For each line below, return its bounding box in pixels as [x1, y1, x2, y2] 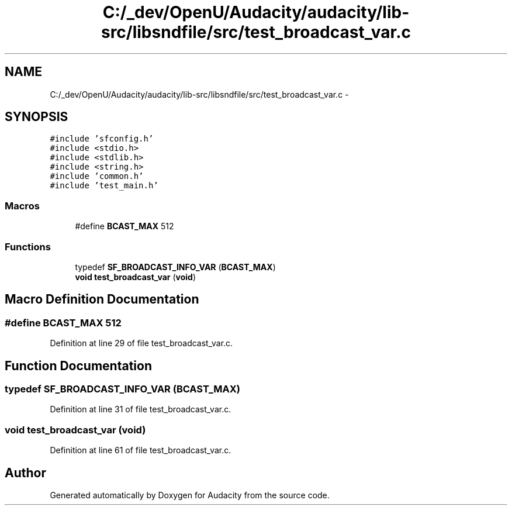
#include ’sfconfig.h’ [50, 134, 154, 144]
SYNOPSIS [5, 109, 68, 125]
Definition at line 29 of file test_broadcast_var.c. [50, 338, 233, 349]
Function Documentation [5, 358, 152, 373]
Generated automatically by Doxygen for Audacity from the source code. [50, 490, 330, 500]
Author [5, 465, 46, 480]
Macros [5, 199, 40, 212]
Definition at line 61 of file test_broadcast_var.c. [50, 445, 231, 456]
